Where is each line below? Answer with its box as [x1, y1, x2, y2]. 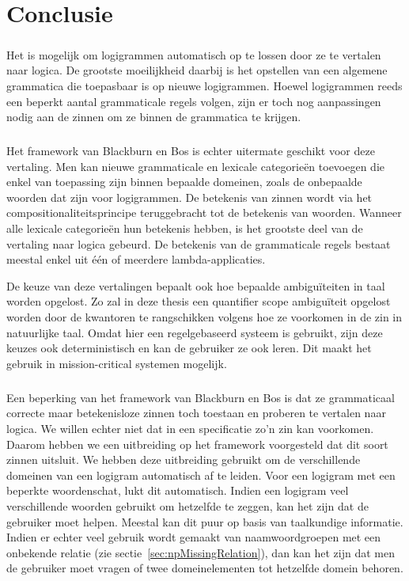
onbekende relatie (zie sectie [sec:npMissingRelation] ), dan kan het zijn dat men [6, 544, 395, 560]
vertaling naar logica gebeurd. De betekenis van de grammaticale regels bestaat [6, 235, 391, 252]
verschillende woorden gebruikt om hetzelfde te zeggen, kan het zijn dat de [6, 497, 369, 514]
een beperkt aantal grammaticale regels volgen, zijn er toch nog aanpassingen [6, 93, 381, 109]
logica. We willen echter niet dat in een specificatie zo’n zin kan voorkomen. [6, 420, 374, 436]
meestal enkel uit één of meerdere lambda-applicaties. [6, 251, 266, 268]
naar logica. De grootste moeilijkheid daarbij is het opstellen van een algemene [6, 62, 388, 78]
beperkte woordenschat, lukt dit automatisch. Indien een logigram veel [6, 482, 349, 499]
